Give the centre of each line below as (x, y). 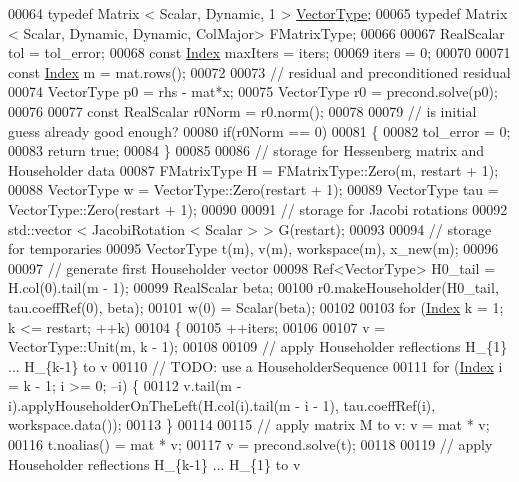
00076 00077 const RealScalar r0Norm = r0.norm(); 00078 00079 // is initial (242, 110)
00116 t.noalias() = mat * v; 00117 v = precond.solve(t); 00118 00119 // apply (250, 444)
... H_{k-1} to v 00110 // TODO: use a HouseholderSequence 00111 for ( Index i (255, 365)
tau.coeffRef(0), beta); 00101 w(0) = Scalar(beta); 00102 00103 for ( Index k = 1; (256, 306)
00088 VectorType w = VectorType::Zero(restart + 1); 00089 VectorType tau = (253, 189)
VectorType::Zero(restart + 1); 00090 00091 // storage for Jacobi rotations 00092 (258, 208)
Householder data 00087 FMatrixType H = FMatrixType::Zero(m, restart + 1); (253, 169)
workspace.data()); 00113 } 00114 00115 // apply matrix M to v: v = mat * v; (249, 424)
